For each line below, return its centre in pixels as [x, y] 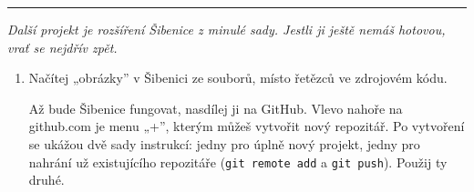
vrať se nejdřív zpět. [62, 47]
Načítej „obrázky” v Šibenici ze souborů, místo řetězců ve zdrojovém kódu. [238, 78]
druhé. [46, 180]
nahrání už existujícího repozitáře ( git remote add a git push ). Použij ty [238, 162]
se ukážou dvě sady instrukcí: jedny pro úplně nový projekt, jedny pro [224, 143]
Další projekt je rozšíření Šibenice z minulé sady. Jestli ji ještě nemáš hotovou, [227, 29]
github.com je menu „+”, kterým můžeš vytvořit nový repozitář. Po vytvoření [247, 126]
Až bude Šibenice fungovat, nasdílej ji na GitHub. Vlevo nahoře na [216, 108]
